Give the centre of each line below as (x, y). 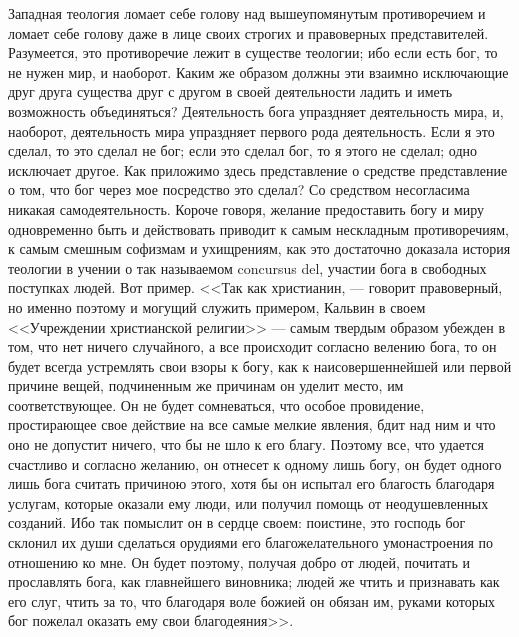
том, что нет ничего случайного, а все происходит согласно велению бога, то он (252, 346)
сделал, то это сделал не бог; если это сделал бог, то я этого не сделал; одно (243, 150)
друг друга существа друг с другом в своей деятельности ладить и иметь (230, 91)
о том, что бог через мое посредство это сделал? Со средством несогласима (239, 189)
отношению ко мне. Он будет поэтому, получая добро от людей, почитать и (239, 561)
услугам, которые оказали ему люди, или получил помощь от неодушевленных (248, 502)
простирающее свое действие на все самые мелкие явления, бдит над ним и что (252, 424)
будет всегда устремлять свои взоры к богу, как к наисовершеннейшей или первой (260, 365)
